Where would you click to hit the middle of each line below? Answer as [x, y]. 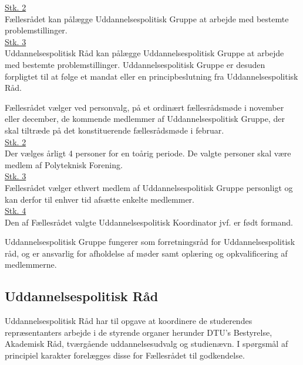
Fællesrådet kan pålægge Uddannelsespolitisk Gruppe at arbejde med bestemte [147, 18]
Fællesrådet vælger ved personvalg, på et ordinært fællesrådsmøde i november [144, 107]
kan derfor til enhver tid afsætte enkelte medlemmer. [100, 199]
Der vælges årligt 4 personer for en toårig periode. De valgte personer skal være [148, 153]
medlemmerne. [31, 265]
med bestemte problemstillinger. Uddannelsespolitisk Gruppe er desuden [135, 64]
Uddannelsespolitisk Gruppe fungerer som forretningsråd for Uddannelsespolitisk [150, 242]
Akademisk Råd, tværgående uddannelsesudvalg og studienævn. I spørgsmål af [147, 344]
